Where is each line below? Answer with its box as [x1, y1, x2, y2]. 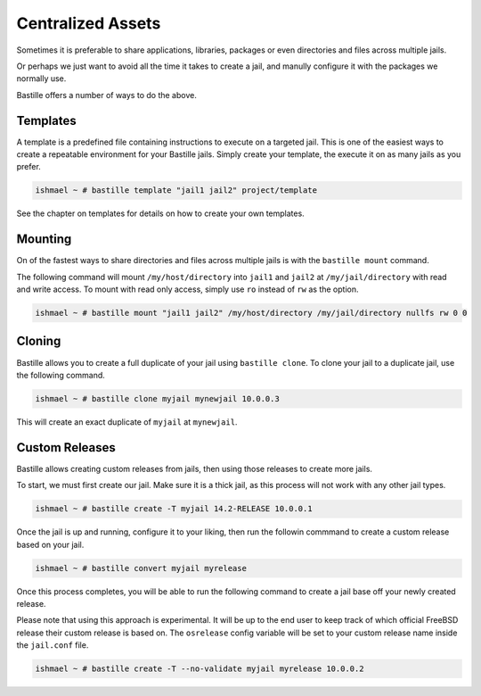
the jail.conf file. [16, 640, 89, 650]
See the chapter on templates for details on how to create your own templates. [16, 208, 305, 219]
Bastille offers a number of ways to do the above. [16, 89, 198, 100]
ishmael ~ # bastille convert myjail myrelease [35, 563, 247, 573]
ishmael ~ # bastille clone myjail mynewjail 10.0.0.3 [35, 394, 280, 403]
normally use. [16, 73, 67, 84]
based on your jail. [16, 539, 85, 550]
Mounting [16, 232, 72, 247]
